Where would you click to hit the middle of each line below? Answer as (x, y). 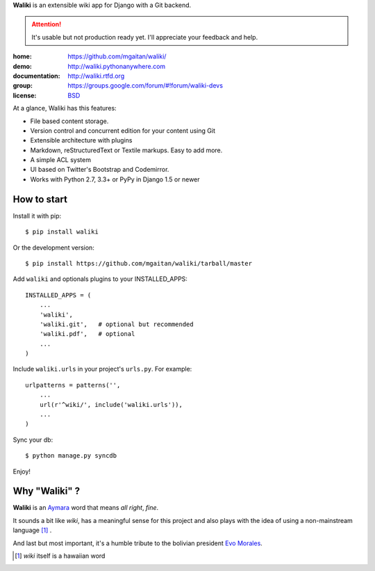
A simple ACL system (61, 160)
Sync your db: (33, 440)
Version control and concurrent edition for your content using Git (123, 130)
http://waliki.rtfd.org (96, 76)
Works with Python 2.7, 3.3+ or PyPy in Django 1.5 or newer (115, 179)
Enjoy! (22, 471)
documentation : (36, 76)
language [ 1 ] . (32, 530)
